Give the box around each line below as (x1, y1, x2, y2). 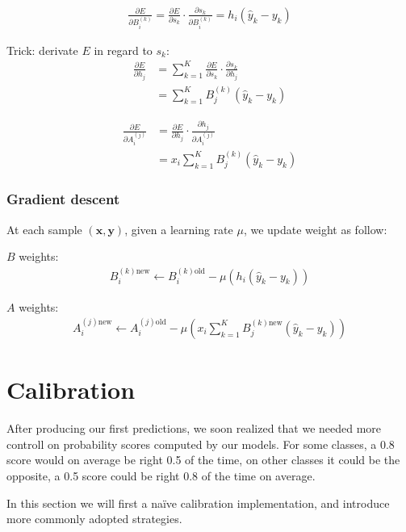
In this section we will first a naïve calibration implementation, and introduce (6, 494, 390, 511)
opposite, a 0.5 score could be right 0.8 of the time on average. (6, 467, 316, 484)
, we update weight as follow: (243, 220, 387, 237)
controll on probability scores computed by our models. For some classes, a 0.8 (6, 435, 395, 452)
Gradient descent (6, 189, 120, 209)
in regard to (94, 41, 153, 58)
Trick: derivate (6, 41, 78, 58)
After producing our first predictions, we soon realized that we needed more (6, 420, 382, 437)
